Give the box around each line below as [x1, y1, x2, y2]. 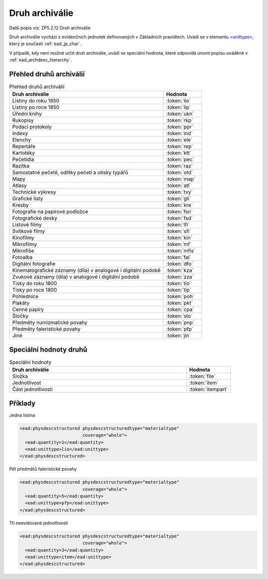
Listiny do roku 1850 [12, 97, 60, 104]
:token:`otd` [166, 169, 193, 176]
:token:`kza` [166, 267, 194, 274]
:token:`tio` [166, 280, 192, 287]
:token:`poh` [166, 293, 195, 300]
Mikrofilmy [12, 241, 37, 248]
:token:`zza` [166, 273, 194, 280]
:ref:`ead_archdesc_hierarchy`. [9, 57, 72, 63]
